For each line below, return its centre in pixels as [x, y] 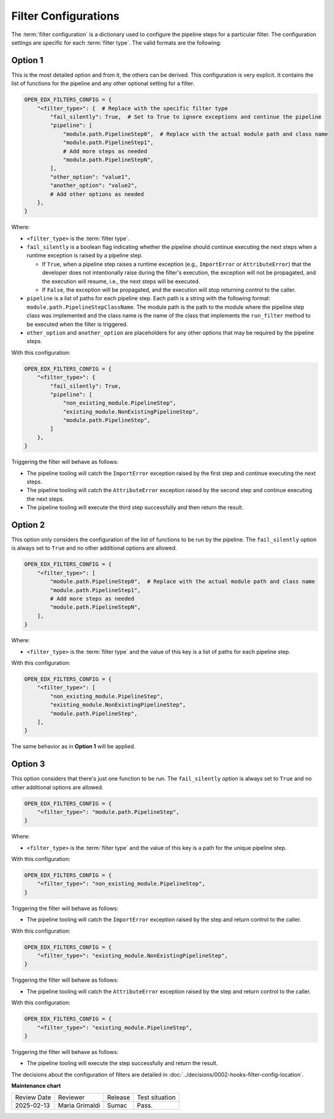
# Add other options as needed [97, 194]
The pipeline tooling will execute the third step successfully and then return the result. [135, 507]
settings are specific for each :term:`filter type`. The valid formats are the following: [116, 42]
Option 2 [28, 525]
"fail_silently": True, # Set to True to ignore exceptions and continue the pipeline [186, 117]
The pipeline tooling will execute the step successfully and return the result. [122, 1063]
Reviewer [71, 1098]
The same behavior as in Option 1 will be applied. [74, 746]
